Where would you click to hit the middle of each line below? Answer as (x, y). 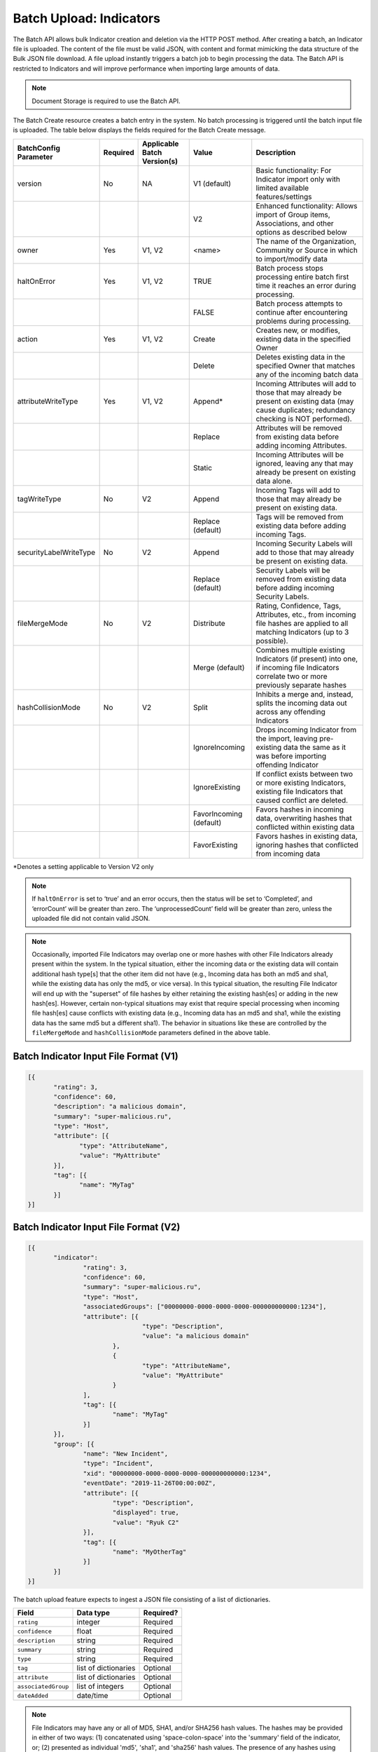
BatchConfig (39, 148)
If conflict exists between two (304, 774)
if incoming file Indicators (297, 667)
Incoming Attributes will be (300, 454)
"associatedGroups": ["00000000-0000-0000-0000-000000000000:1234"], (205, 1307)
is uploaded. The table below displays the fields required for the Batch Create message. (139, 130)
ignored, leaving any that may (304, 463)
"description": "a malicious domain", (120, 1107)
